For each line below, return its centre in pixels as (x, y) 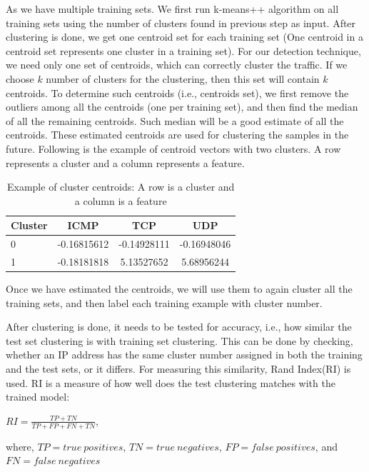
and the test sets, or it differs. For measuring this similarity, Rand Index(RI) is (178, 369)
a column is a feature (121, 200)
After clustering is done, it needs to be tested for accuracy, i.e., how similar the (179, 327)
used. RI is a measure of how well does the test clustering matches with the (171, 382)
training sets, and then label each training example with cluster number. (164, 302)
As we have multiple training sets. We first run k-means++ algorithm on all (172, 9)
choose (20, 78)
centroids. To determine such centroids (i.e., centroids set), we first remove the (177, 92)
